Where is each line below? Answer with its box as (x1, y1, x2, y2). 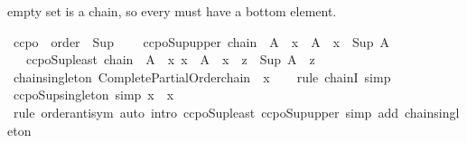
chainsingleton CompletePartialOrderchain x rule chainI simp (13, 67, 391, 86)
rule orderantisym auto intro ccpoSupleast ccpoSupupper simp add (13, 102, 398, 121)
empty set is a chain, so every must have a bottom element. (7, 2, 337, 20)
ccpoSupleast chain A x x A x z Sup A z (25, 50, 315, 69)
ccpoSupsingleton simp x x (13, 85, 174, 104)
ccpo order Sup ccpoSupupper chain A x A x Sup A (13, 32, 389, 51)
